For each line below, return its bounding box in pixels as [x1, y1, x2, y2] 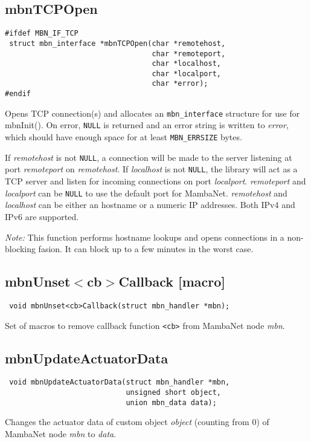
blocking [5, 242, 36, 255]
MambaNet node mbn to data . [5, 427, 117, 440]
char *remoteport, [152, 49, 226, 58]
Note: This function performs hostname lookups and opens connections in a [5, 230, 284, 243]
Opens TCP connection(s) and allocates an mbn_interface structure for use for [5, 106, 300, 119]
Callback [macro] [118, 272, 226, 291]
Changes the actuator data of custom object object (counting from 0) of [5, 415, 269, 428]
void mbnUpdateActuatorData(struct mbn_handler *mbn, [9, 378, 230, 387]
